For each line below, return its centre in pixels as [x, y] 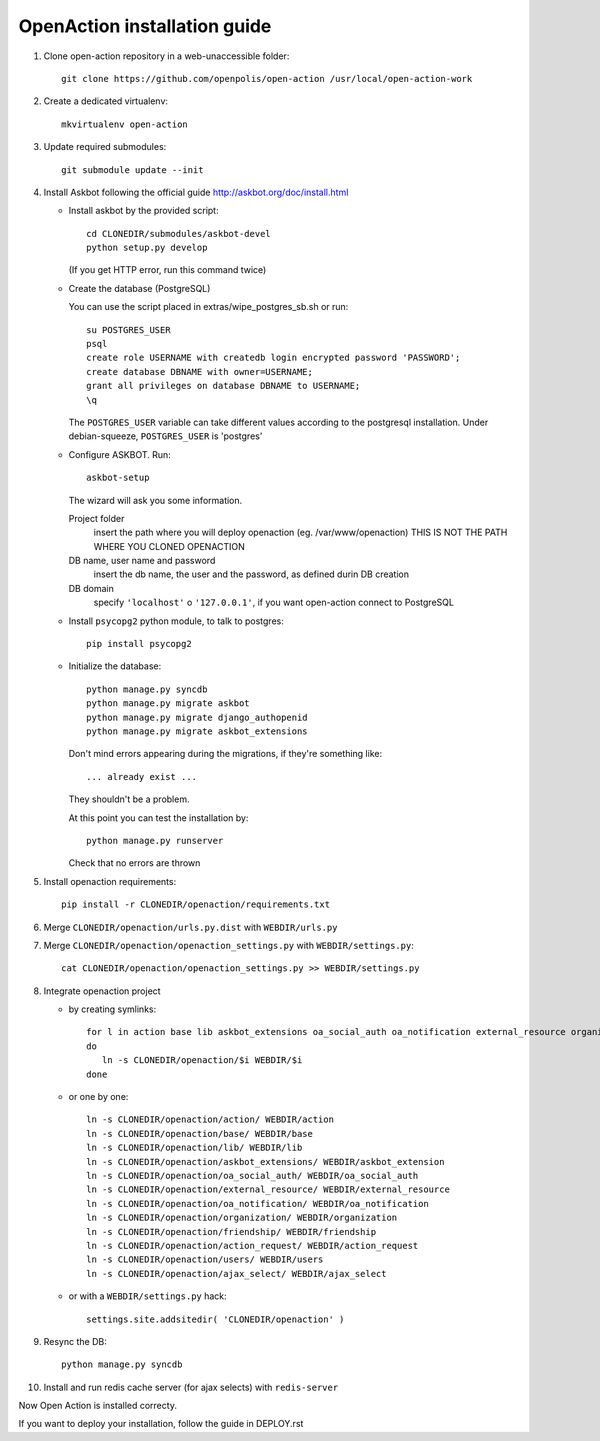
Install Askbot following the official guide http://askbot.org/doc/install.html [196, 192]
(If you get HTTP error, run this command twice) [167, 270]
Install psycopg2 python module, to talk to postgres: [176, 621]
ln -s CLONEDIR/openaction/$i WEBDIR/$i [202, 1060]
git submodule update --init [132, 169]
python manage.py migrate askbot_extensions [197, 731]
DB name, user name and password [142, 561]
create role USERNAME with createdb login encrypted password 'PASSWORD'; [273, 358]
